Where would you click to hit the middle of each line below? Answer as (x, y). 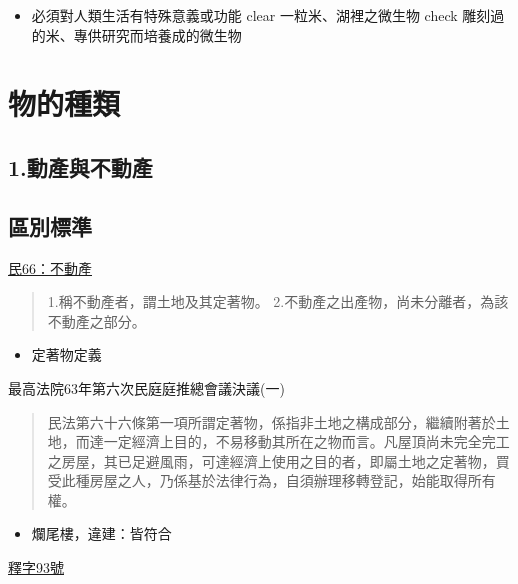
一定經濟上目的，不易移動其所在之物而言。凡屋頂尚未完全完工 (306, 441)
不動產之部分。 (96, 320)
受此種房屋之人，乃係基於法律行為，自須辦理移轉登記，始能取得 (257, 480)
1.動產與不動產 (80, 166)
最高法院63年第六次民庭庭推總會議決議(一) (146, 387)
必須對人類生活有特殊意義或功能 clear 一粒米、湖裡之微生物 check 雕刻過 (268, 15)
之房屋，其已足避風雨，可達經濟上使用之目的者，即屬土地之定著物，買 (278, 460)
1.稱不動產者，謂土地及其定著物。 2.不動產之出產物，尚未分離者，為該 (278, 301)
